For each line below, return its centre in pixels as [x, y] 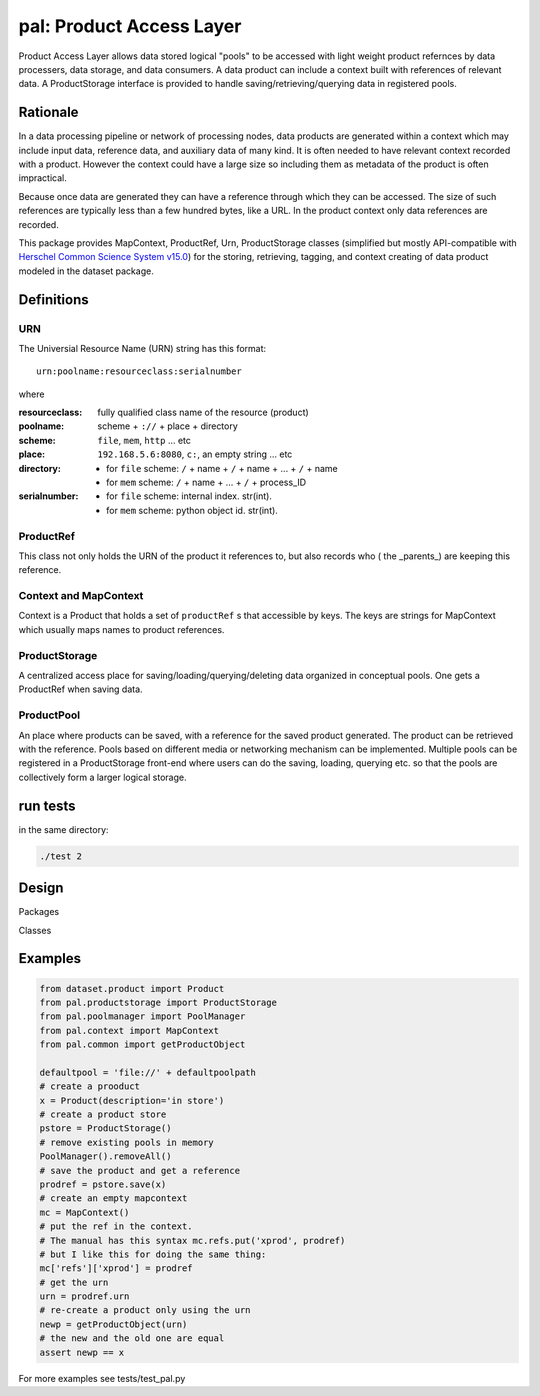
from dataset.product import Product [132, 988]
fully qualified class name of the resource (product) [203, 412]
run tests [47, 805]
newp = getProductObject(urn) [113, 1324]
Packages [39, 912]
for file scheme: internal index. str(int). [189, 496]
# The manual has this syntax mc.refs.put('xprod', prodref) [192, 1240]
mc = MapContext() [84, 1212]
